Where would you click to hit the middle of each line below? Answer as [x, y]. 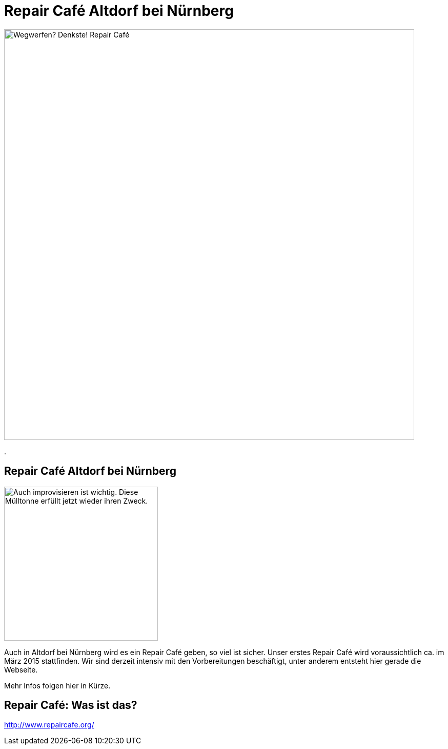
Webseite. [21, 669]
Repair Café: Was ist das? [71, 705]
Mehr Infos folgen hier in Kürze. [57, 685]
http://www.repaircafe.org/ [49, 725]
